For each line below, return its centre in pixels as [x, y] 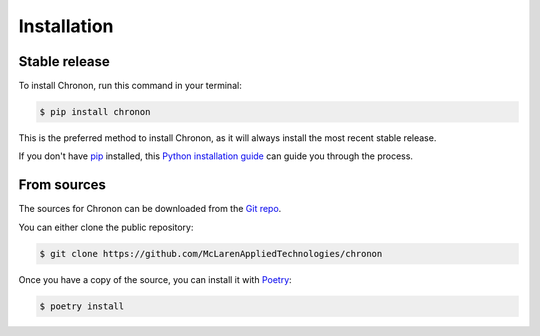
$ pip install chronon [95, 112]
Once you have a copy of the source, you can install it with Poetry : [155, 279]
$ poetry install [82, 306]
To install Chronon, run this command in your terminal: [130, 86]
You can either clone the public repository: [106, 227]
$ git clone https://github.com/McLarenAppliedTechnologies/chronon [211, 253]
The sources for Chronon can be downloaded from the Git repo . [150, 209]
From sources [62, 185]
